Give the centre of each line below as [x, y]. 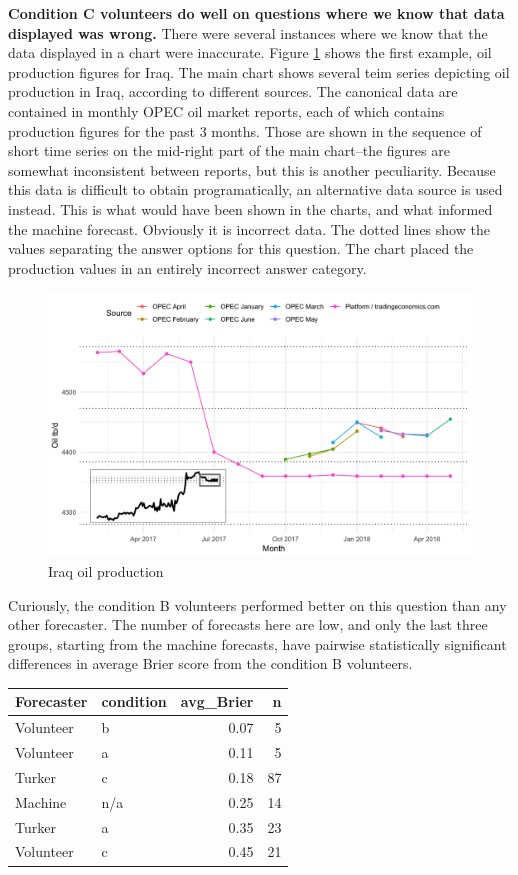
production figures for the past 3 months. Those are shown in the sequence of [245, 130]
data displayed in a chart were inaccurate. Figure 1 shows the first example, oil [250, 52]
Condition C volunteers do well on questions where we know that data [256, 13]
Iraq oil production [106, 570]
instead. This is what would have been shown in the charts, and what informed [250, 208]
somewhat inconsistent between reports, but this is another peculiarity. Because [252, 169]
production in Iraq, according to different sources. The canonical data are [233, 91]
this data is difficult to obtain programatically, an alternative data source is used [255, 189]
